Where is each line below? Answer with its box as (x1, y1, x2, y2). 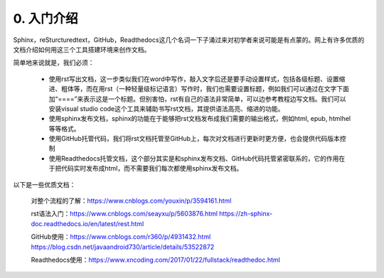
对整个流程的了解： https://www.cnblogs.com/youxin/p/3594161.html (31, 196, 232, 205)
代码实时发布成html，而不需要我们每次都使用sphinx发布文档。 (60, 164, 243, 173)
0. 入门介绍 (13, 11, 78, 26)
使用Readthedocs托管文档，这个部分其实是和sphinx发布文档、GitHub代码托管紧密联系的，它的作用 (48, 154, 339, 163)
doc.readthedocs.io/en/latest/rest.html (31, 219, 144, 228)
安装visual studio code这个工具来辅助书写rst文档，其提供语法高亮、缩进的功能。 (48, 104, 284, 113)
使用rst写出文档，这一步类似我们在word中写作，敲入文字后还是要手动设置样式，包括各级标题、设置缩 (48, 75, 346, 83)
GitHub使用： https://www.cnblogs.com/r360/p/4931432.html (31, 232, 211, 241)
